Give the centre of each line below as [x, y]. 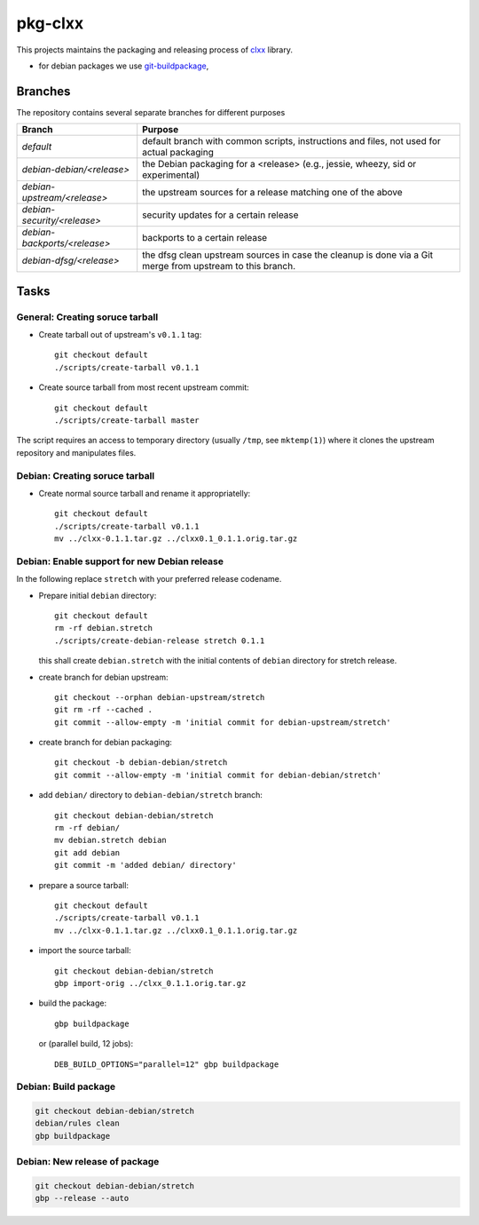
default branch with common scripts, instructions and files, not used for [291, 141]
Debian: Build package [66, 1086]
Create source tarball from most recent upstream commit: [144, 387]
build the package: [72, 1003]
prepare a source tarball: [83, 885]
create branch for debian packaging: [106, 743]
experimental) [171, 175]
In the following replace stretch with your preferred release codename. [149, 579]
